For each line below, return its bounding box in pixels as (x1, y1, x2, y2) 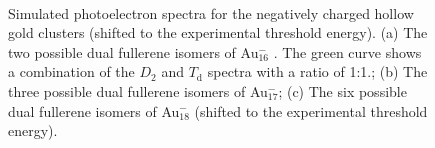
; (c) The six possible (278, 80, 407, 101)
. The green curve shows (273, 41, 422, 62)
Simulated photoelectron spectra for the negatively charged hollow (8, 2, 414, 23)
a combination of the (8, 61, 135, 82)
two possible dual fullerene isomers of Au (8, 41, 259, 62)
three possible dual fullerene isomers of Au (8, 80, 268, 101)
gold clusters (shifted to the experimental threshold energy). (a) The (8, 22, 428, 43)
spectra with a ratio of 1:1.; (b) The (207, 61, 428, 82)
